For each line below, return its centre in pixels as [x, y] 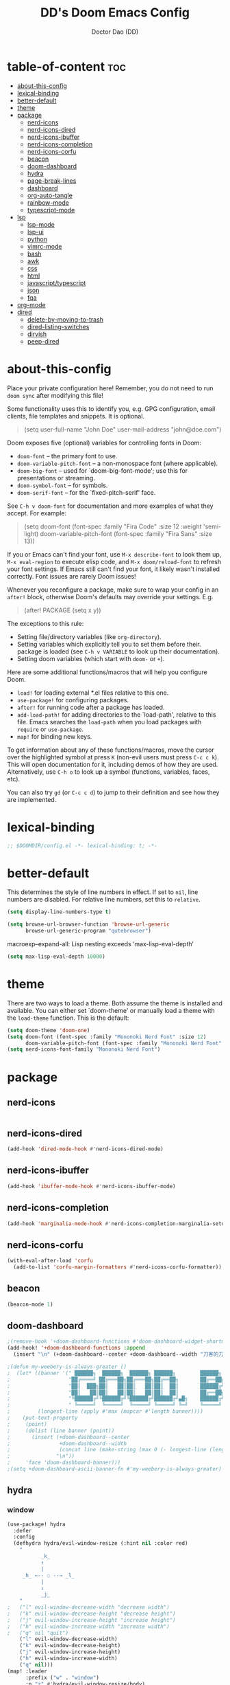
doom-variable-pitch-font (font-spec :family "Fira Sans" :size [126, 533]
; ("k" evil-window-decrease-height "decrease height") [91, 1614]
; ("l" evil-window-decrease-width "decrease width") [88, 1607]
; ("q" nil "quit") [38, 1633]
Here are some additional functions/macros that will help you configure [107, 672]
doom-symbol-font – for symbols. [62, 485]
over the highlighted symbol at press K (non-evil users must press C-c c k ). [113, 757]
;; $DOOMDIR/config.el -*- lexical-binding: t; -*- [82, 846]
